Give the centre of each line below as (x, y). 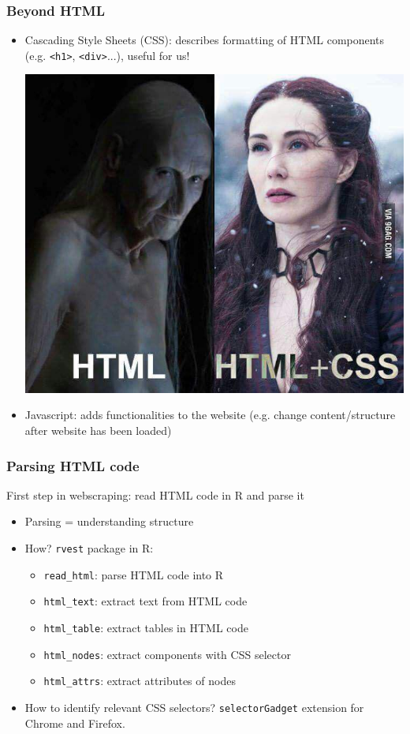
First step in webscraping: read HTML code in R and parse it (155, 494)
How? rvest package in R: (89, 548)
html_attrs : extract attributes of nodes (140, 681)
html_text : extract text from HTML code (145, 601)
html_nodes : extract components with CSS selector (167, 654)
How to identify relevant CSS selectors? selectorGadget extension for (194, 707)
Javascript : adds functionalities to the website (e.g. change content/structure (210, 415)
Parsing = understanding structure (109, 521)
